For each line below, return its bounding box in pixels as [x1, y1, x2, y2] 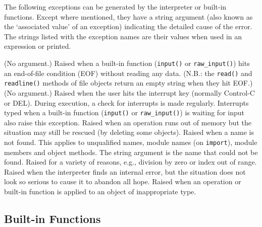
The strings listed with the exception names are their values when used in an [4, 31, 242, 41]
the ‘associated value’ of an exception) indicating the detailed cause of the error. [4, 21, 252, 32]
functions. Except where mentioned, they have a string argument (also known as [4, 11, 253, 22]
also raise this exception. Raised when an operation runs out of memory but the [4, 117, 251, 127]
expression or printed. [4, 41, 71, 51]
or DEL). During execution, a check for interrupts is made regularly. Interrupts [4, 97, 249, 108]
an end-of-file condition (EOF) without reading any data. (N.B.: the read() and [4, 67, 252, 78]
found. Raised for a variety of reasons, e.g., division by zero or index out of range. [4, 157, 257, 167]
